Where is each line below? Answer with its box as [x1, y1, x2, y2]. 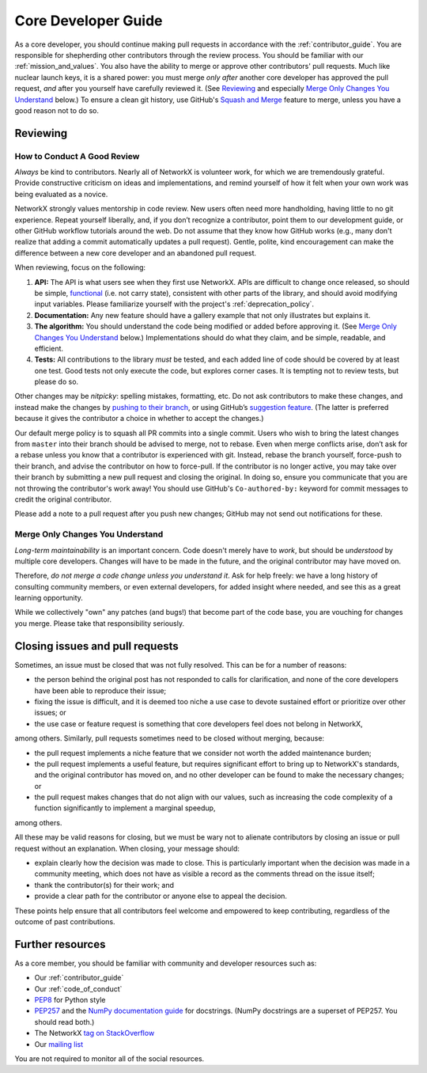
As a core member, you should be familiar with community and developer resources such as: [14, 958, 317, 968]
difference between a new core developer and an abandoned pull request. [14, 248, 257, 257]
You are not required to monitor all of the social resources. [14, 1054, 205, 1064]
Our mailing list [34, 1039, 84, 1048]
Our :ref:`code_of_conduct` [34, 984, 123, 993]
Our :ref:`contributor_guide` [34, 973, 124, 983]
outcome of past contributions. [14, 916, 115, 926]
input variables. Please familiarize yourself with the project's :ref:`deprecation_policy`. [34, 299, 315, 309]
